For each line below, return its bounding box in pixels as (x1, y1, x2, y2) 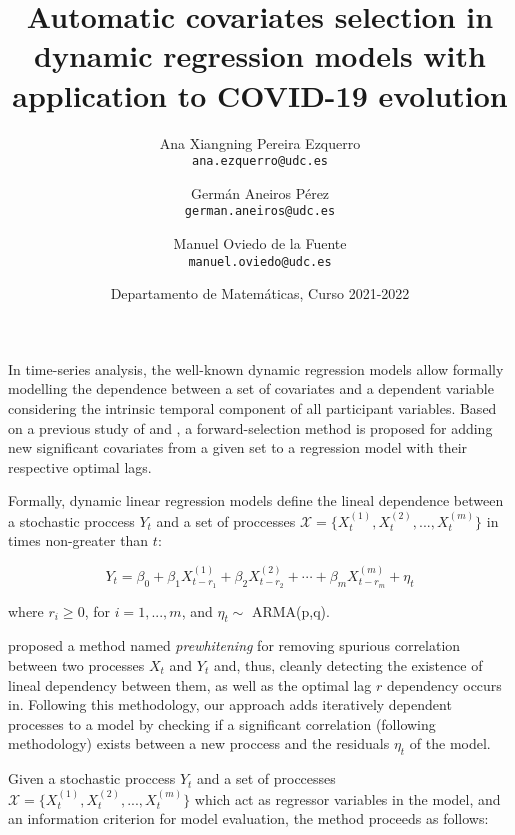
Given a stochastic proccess (8, 768, 176, 789)
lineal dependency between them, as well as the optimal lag (8, 674, 372, 695)
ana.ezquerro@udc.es (191, 154, 329, 169)
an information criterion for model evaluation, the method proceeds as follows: (8, 808, 489, 829)
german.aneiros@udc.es (184, 204, 336, 219)
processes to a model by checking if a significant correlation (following (8, 713, 436, 734)
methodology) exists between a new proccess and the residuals (8, 733, 390, 754)
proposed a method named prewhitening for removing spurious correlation (8, 635, 461, 656)
